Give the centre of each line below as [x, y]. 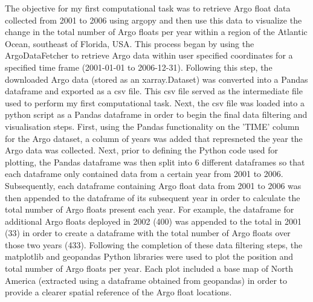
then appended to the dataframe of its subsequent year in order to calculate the [153, 197]
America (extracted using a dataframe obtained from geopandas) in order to [146, 280]
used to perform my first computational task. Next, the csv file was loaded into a [155, 102]
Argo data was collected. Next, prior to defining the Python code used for [142, 150]
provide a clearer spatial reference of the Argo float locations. [118, 292]
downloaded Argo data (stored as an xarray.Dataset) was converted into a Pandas [156, 79]
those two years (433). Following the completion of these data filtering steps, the [154, 244]
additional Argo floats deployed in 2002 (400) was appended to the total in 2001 [153, 221]
